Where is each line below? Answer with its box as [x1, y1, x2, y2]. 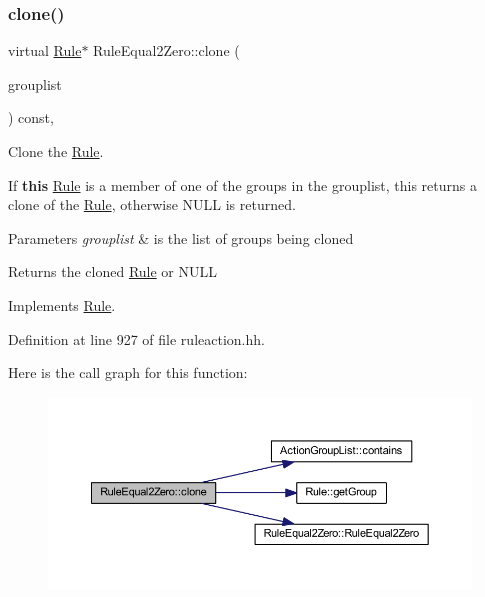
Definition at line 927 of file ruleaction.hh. [8, 328, 265, 349]
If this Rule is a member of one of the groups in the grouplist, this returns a [8, 174, 477, 195]
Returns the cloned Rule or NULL [8, 261, 217, 282]
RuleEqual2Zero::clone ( [93, 40, 240, 61]
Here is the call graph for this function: [8, 362, 248, 383]
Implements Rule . [8, 294, 116, 315]
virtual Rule [8, 40, 82, 61]
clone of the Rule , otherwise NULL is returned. [8, 194, 296, 215]
